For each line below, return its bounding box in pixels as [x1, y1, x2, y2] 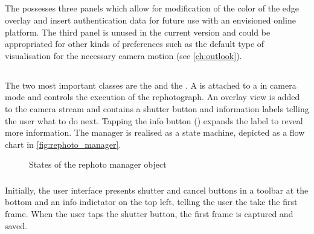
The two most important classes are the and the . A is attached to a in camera [5, 78, 296, 91]
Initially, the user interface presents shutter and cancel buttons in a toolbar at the [5, 183, 309, 196]
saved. [5, 219, 28, 232]
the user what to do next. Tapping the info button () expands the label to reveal [5, 114, 303, 127]
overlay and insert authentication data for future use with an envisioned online [5, 13, 296, 26]
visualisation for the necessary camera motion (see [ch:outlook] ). [5, 49, 242, 62]
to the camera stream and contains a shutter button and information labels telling [5, 102, 309, 115]
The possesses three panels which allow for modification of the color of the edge [5, 2, 300, 14]
